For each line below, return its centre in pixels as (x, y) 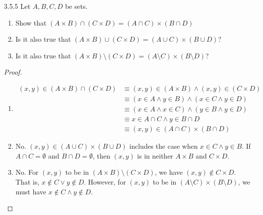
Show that (31, 22)
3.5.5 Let (17, 6)
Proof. (13, 72)
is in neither (155, 155)
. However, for (105, 181)
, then (101, 155)
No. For (27, 172)
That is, (27, 181)
